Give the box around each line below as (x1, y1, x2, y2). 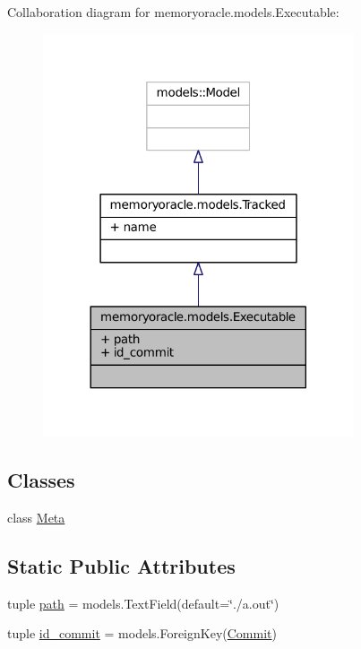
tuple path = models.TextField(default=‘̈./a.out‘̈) (7, 593, 279, 612)
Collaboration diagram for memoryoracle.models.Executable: (7, 3, 340, 21)
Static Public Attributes (7, 552, 236, 579)
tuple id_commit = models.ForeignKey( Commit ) (7, 624, 277, 643)
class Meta (7, 508, 65, 527)
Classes (7, 466, 75, 494)
